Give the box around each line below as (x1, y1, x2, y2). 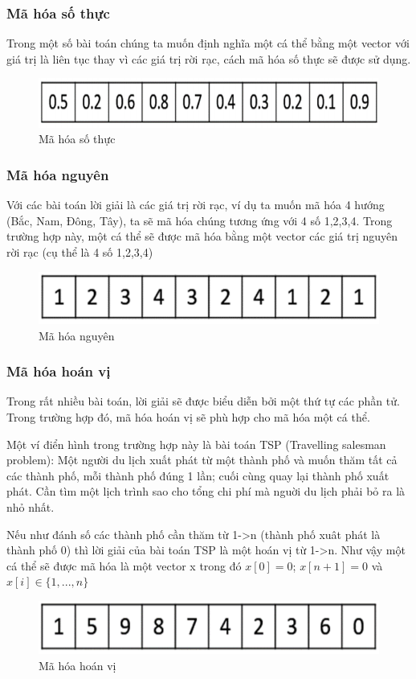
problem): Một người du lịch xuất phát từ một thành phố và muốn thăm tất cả (6, 451, 398, 468)
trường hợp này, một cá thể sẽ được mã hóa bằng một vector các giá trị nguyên (6, 228, 398, 245)
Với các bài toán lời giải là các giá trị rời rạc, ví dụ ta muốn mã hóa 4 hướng (6, 196, 385, 213)
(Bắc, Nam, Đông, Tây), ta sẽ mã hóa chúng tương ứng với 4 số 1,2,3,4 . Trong (6, 212, 393, 228)
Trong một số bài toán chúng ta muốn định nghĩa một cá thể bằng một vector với (6, 35, 410, 51)
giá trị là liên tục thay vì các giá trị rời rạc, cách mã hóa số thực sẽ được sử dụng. (6, 50, 411, 67)
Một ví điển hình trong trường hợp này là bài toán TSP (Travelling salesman (6, 435, 386, 452)
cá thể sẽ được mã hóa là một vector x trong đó (6, 557, 242, 574)
